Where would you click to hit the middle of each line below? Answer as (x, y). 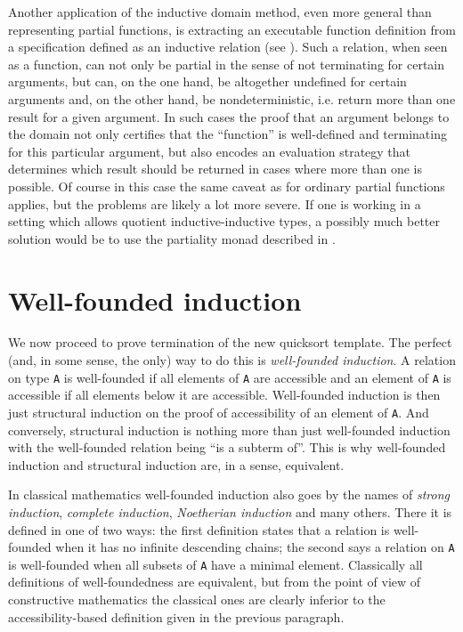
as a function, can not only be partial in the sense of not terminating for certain (227, 64)
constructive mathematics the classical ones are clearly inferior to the (197, 599)
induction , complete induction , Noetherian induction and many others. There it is (230, 511)
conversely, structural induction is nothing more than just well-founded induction (229, 429)
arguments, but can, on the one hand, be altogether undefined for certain (207, 81)
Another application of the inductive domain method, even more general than (220, 12)
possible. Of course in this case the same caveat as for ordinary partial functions (227, 186)
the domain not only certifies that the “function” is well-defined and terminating (227, 134)
